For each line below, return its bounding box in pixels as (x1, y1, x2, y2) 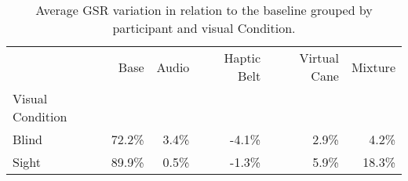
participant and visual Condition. (112, 19, 296, 37)
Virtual (299, 49, 339, 67)
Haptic (224, 49, 261, 67)
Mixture (351, 57, 395, 76)
